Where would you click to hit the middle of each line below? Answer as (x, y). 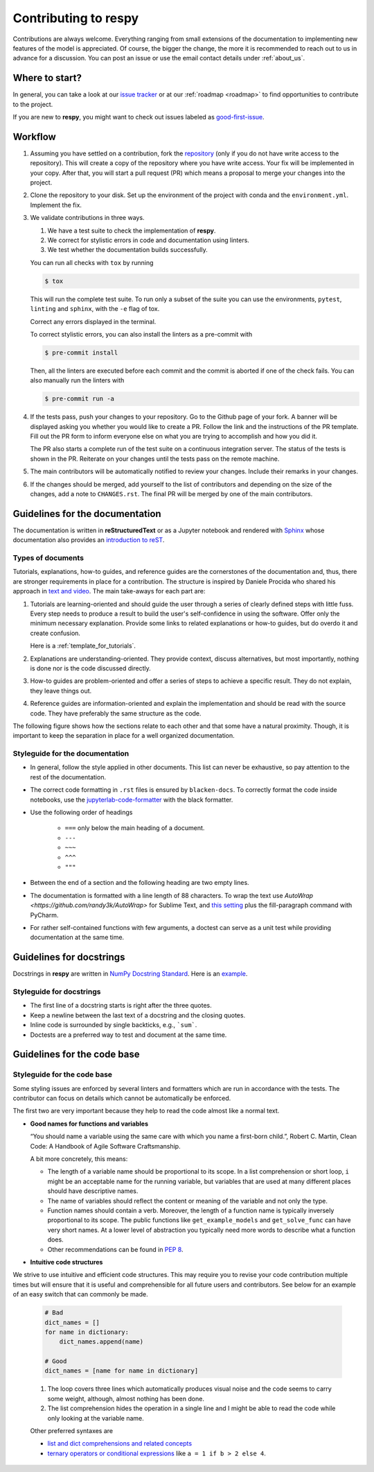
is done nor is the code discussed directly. (91, 668)
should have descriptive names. (93, 1191)
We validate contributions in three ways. (87, 218)
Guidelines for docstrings (69, 957)
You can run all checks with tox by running (92, 262)
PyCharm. (44, 915)
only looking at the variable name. (96, 1418)
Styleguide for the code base (63, 1074)
